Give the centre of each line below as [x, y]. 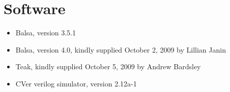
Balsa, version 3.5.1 [46, 33]
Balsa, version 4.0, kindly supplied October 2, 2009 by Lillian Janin [121, 49]
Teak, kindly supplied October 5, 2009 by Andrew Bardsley [108, 66]
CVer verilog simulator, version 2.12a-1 [76, 83]
